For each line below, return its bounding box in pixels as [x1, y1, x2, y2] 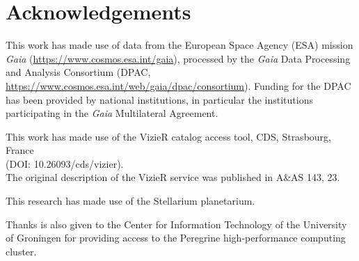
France [6, 143, 34, 157]
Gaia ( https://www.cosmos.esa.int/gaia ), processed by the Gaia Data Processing [6, 51, 351, 65]
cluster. [6, 244, 37, 258]
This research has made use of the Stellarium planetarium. [6, 193, 255, 208]
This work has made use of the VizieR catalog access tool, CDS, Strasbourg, [6, 129, 331, 143]
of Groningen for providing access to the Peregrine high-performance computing [6, 230, 346, 245]
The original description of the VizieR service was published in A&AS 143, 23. [6, 170, 340, 184]
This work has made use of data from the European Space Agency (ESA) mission [6, 38, 353, 52]
